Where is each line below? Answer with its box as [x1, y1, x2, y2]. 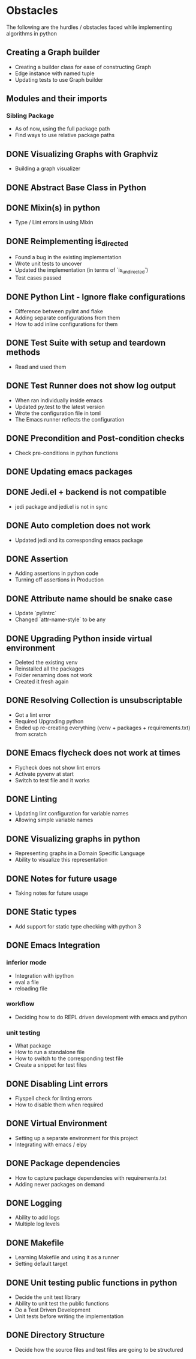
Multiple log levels [14, 1220, 60, 1227]
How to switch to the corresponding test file [14, 1055, 124, 1062]
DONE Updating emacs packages [6, 467, 133, 477]
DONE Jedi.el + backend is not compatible [6, 487, 167, 497]
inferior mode [6, 959, 47, 967]
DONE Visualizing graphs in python [6, 833, 141, 844]
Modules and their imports [6, 94, 107, 104]
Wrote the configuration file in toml [14, 410, 101, 417]
